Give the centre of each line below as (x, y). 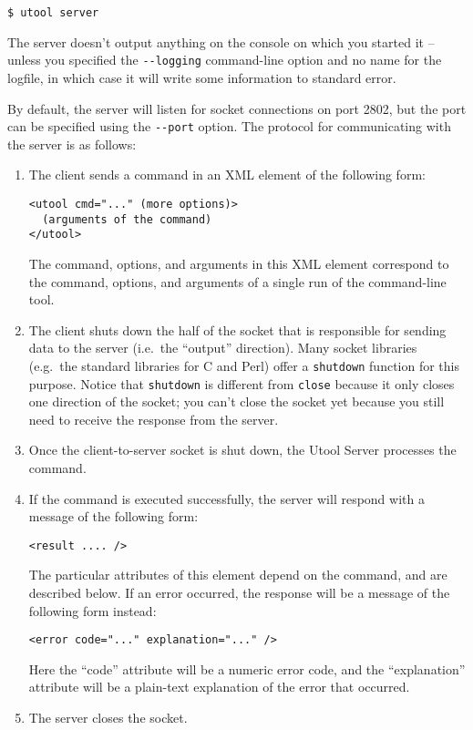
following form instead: (93, 610)
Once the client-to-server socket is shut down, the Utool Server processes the (242, 450)
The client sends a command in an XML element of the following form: (227, 175)
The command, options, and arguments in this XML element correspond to (239, 263)
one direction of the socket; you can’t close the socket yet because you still (236, 401)
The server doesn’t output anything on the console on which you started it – (221, 41)
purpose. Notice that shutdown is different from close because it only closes (242, 383)
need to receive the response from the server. (154, 419)
